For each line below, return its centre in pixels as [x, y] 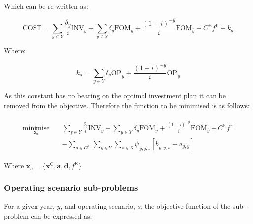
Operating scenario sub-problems [71, 187]
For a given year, [29, 206]
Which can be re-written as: [46, 6]
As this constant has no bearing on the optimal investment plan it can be [115, 95]
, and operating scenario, [98, 206]
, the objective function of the [186, 206]
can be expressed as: [61, 215]
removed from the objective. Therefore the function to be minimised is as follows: [127, 105]
